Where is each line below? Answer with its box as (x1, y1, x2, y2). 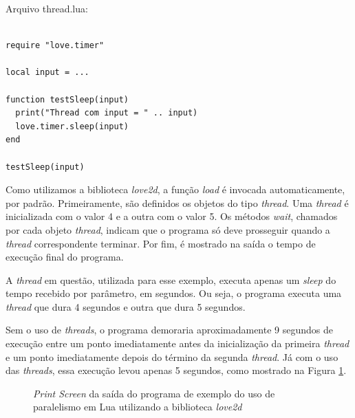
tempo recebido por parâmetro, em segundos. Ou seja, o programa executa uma (6, 286, 342, 300)
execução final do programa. (6, 250, 124, 264)
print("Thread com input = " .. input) (15, 108, 198, 118)
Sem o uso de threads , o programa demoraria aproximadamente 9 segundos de (6, 322, 334, 337)
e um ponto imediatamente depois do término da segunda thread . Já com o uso (6, 349, 338, 364)
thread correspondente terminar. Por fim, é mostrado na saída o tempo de (6, 236, 316, 250)
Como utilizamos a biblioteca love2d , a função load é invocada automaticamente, (6, 182, 345, 197)
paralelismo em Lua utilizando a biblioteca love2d (33, 399, 242, 414)
